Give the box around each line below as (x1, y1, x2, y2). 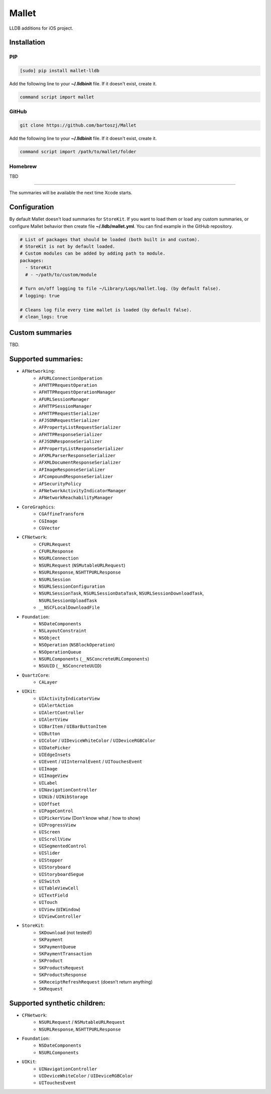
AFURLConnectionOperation (39, 375, 103, 381)
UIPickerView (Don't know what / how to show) (39, 815, 141, 821)
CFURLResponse (39, 549, 74, 555)
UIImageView (39, 773, 68, 779)
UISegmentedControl (39, 843, 87, 849)
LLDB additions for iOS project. (9, 25, 73, 31)
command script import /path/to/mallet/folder (20, 149, 137, 155)
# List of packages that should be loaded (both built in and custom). (20, 237, 200, 242)
